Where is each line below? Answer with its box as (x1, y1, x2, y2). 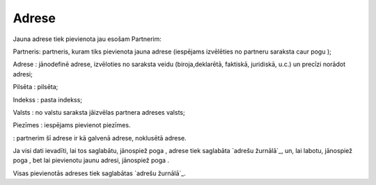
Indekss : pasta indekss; (13, 95, 83, 104)
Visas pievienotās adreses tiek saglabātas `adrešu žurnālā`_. (13, 169, 186, 177)
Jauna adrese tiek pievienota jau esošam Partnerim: (13, 35, 162, 43)
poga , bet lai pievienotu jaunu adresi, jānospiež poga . (13, 156, 170, 165)
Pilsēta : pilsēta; (13, 83, 58, 91)
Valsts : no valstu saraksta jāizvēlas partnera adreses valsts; (13, 108, 185, 116)
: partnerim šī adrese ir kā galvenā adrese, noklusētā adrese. (13, 134, 187, 142)
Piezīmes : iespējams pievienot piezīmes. (13, 121, 131, 129)
